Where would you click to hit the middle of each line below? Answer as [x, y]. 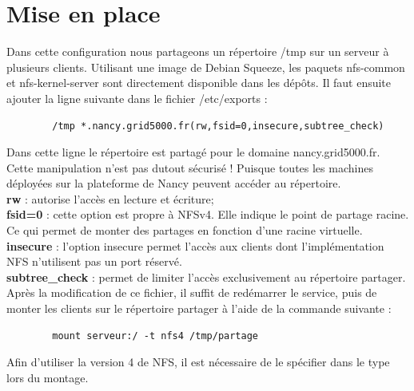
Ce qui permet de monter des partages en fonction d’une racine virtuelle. [185, 230]
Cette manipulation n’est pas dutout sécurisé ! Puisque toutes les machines [190, 167]
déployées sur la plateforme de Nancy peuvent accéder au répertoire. [174, 183]
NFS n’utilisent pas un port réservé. [94, 261]
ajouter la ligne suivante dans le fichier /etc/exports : [137, 98]
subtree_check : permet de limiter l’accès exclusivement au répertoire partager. [206, 276]
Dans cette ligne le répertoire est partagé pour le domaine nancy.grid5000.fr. [193, 152]
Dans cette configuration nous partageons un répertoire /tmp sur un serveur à [198, 51]
